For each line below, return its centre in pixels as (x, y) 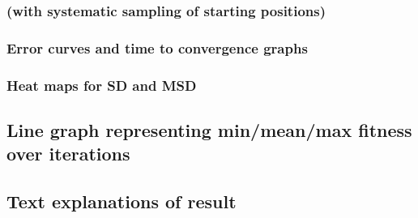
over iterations (68, 154)
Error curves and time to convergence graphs (157, 47)
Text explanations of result (122, 201)
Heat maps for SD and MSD (102, 85)
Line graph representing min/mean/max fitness (209, 129)
